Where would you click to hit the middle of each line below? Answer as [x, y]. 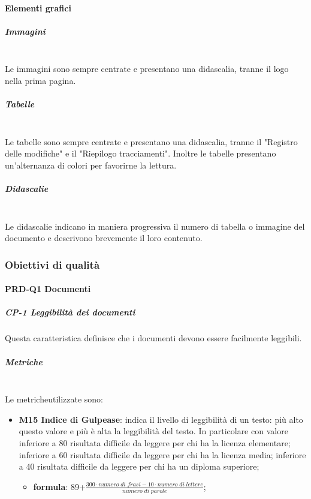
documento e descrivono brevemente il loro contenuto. [104, 238]
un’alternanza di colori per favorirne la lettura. [91, 165]
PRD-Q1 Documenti [48, 289]
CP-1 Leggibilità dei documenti [70, 312]
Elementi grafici [38, 7]
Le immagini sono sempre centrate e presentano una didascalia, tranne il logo [147, 69]
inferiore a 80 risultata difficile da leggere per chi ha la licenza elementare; [155, 442]
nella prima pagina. [40, 80]
